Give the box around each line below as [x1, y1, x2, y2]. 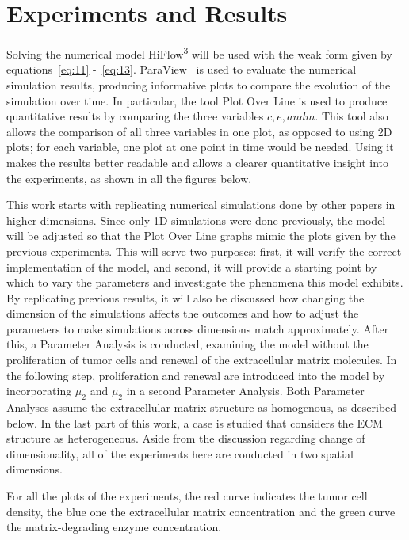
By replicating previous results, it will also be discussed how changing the [6, 289, 365, 306]
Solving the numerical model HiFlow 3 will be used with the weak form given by [6, 44, 392, 62]
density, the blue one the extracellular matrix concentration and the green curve [6, 503, 396, 519]
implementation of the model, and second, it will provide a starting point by [6, 258, 377, 275]
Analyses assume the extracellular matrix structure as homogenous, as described [6, 399, 397, 416]
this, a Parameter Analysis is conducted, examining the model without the [6, 336, 369, 352]
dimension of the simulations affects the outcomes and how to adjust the [6, 305, 359, 321]
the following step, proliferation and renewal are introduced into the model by [6, 367, 385, 383]
